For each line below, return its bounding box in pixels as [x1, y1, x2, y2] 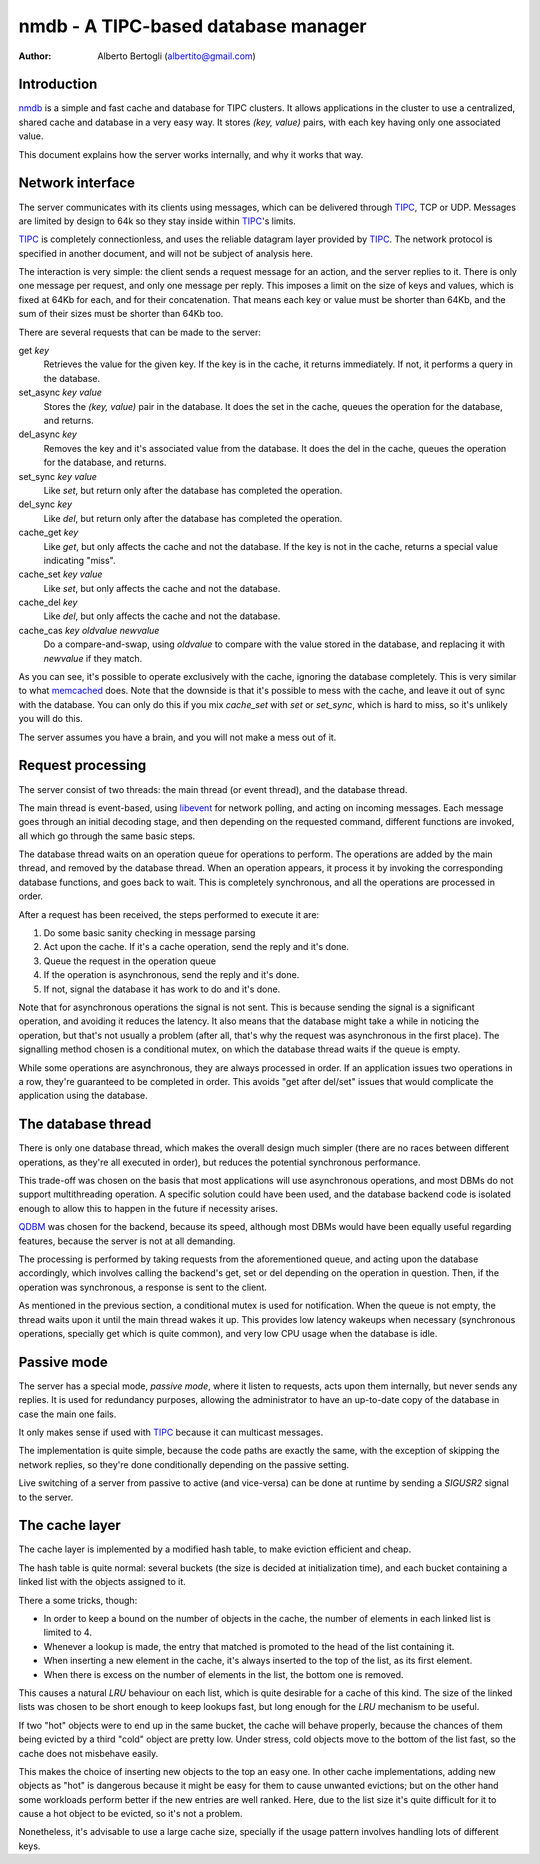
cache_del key [18, 596, 78, 609]
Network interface [18, 175, 135, 192]
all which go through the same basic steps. [18, 830, 196, 842]
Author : [18, 50, 52, 62]
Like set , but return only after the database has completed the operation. [43, 484, 343, 496]
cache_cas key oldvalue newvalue [18, 624, 160, 636]
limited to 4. [43, 1626, 92, 1639]
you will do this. [18, 713, 84, 725]
